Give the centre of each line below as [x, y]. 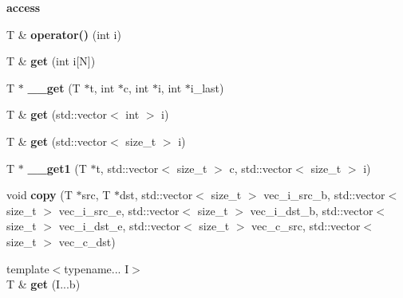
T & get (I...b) [43, 284]
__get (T [54, 87]
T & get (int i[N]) [51, 61]
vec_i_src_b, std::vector [324, 195]
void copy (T [40, 195]
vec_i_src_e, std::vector [119, 210]
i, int [170, 87]
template [28, 268]
